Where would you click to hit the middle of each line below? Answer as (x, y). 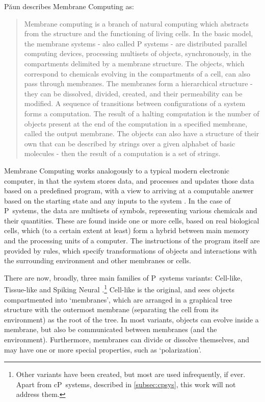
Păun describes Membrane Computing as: (69, 6)
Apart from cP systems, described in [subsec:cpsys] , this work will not (126, 384)
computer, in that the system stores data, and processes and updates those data (129, 180)
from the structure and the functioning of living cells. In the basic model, (139, 33)
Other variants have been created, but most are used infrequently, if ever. (131, 374)
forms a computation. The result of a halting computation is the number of (142, 113)
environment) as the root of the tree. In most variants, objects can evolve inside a (131, 319)
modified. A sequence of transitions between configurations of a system (135, 103)
